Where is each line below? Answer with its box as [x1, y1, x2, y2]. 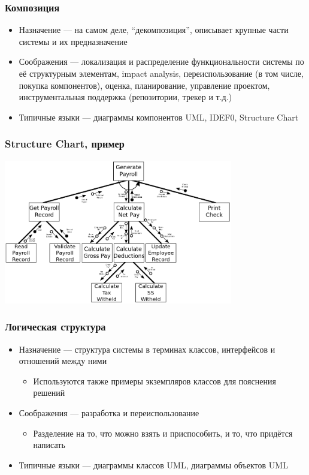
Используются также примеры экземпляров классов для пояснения [33, 374, 276, 387]
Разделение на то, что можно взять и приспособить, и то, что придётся [33, 426, 293, 439]
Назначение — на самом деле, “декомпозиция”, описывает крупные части [19, 23, 289, 36]
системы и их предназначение [19, 35, 128, 47]
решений [33, 386, 65, 399]
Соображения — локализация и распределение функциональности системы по [19, 55, 304, 68]
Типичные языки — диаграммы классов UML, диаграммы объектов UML [19, 458, 288, 471]
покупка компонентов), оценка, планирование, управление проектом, [19, 79, 270, 91]
